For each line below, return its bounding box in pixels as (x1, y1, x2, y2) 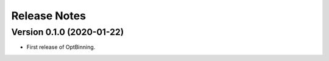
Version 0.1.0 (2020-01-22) (11, 27, 124, 37)
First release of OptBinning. (26, 43, 96, 51)
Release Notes (11, 9, 87, 22)
